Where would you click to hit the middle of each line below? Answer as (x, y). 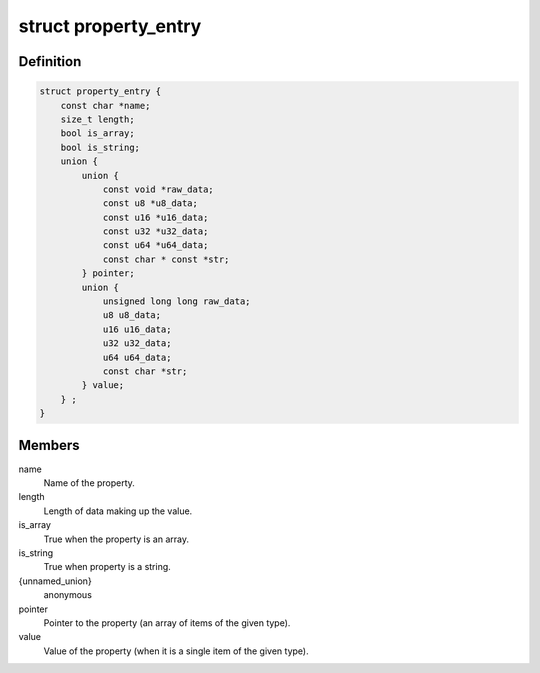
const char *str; (145, 371)
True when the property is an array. (116, 539)
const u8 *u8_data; (150, 203)
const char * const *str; (166, 259)
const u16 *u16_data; (155, 217)
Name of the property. (89, 483)
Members (49, 445)
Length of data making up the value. (118, 511)
